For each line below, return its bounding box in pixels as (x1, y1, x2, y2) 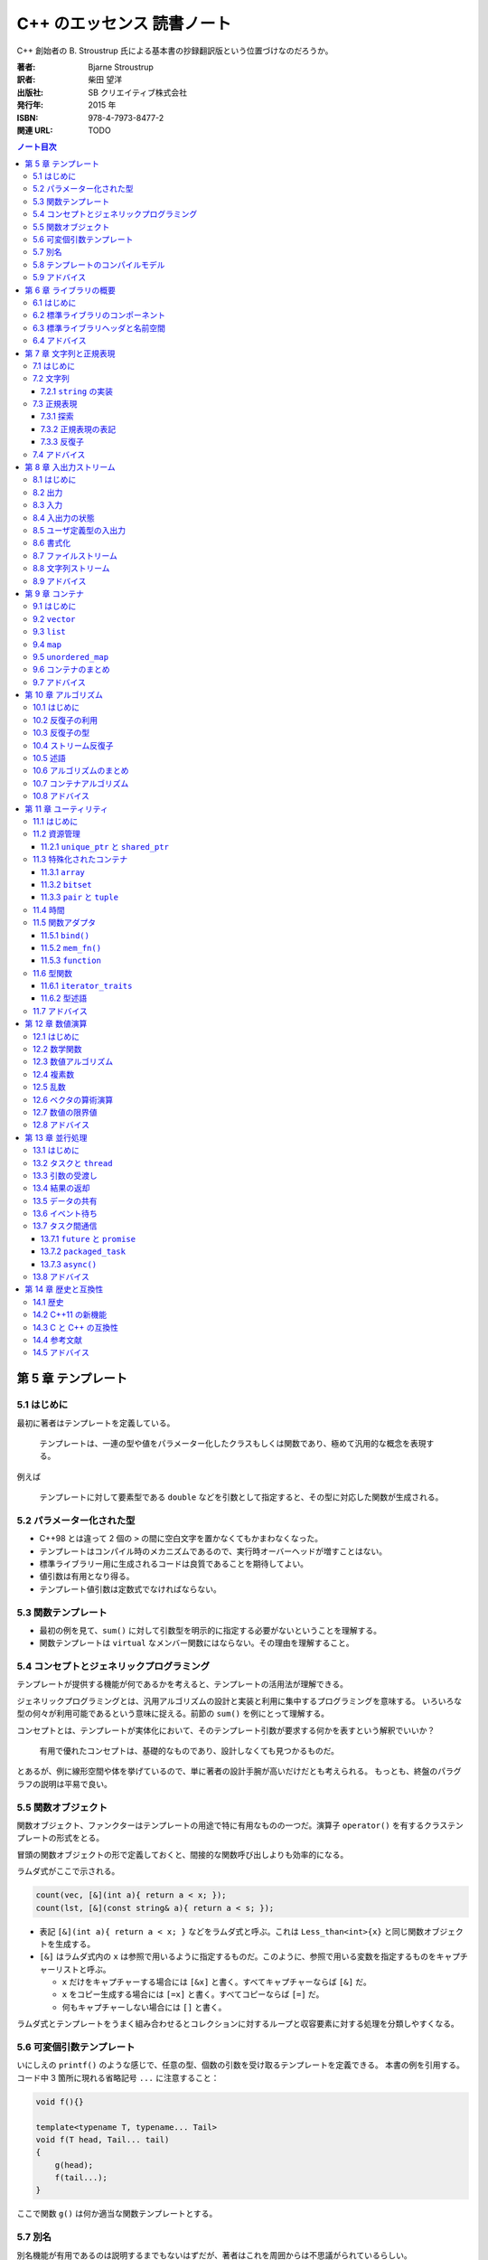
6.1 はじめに (33, 297, 77, 307)
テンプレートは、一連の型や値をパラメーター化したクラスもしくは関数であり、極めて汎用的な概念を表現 (39, 1437, 427, 1448)
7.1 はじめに (33, 360, 76, 371)
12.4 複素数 (33, 1069, 75, 1079)
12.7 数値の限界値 (33, 1106, 98, 1117)
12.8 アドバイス (33, 1119, 90, 1130)
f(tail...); (54, 2172, 108, 2183)
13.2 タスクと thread (33, 1157, 113, 1168)
